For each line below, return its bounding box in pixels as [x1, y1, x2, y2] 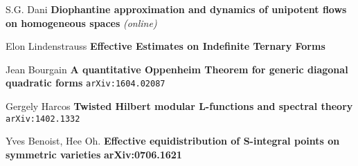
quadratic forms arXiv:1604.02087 [6, 75, 165, 90]
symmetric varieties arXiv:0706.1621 [6, 147, 182, 161]
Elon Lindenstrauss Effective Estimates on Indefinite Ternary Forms [6, 39, 325, 53]
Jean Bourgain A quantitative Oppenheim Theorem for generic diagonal [6, 62, 348, 76]
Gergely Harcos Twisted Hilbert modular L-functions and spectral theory [6, 99, 353, 113]
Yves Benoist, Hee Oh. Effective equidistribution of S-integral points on [6, 133, 340, 148]
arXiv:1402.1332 [6, 113, 80, 124]
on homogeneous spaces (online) [6, 15, 157, 30]
